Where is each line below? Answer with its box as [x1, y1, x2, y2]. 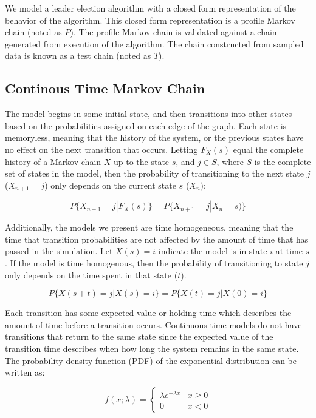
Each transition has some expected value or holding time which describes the [5, 306, 292, 319]
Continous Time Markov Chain [5, 79, 205, 98]
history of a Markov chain [5, 155, 101, 167]
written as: [5, 366, 45, 379]
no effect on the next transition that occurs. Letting [5, 143, 198, 155]
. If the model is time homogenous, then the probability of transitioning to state [5, 256, 303, 269]
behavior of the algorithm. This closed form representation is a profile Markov [5, 13, 295, 26]
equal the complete [233, 143, 304, 155]
